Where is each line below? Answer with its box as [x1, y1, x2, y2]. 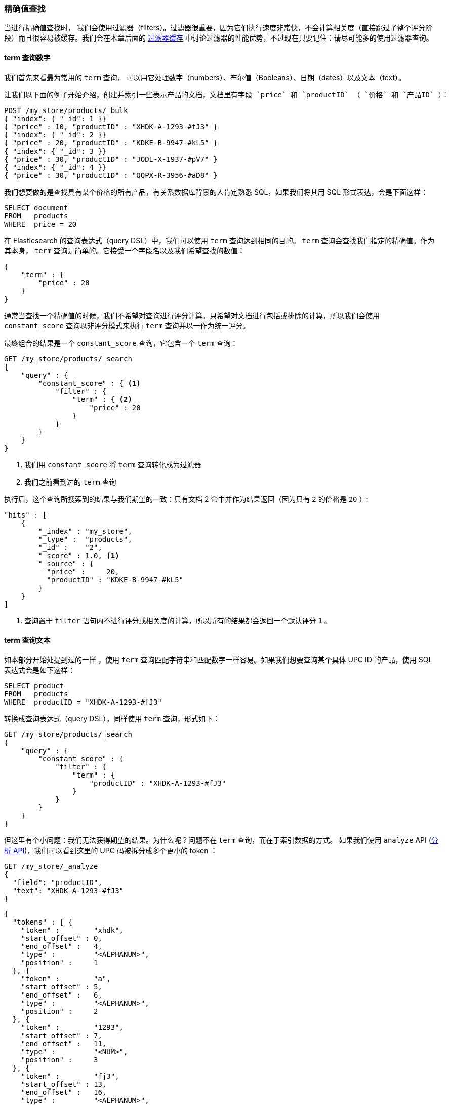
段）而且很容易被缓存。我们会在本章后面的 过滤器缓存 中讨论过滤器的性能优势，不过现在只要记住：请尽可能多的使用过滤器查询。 [4, 33, 433, 43]
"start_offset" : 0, [21, 934, 102, 942]
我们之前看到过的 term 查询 [24, 477, 116, 486]
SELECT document [4, 203, 68, 212]
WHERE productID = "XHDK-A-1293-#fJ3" [4, 697, 162, 706]
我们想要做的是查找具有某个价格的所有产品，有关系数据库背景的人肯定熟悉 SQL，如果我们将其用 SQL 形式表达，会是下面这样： [4, 187, 428, 196]
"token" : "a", [21, 974, 111, 983]
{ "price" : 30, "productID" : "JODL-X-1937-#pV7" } [4, 155, 218, 163]
